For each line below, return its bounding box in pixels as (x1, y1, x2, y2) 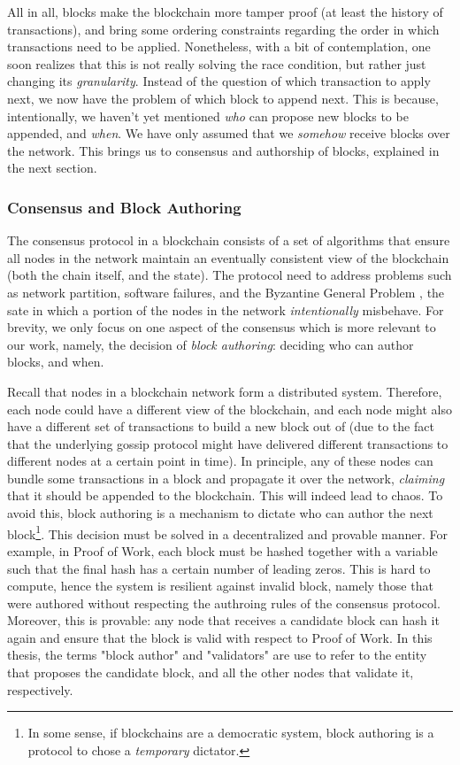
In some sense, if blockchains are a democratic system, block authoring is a (27, 723, 434, 742)
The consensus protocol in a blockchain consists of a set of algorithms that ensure (7, 231, 450, 250)
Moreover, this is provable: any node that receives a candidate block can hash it (7, 611, 440, 630)
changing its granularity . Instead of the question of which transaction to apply (7, 72, 431, 90)
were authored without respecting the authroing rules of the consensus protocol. (7, 593, 441, 612)
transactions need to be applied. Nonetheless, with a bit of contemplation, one (7, 37, 431, 56)
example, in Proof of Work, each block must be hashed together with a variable (7, 541, 438, 560)
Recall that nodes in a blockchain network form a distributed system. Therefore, (7, 382, 442, 400)
